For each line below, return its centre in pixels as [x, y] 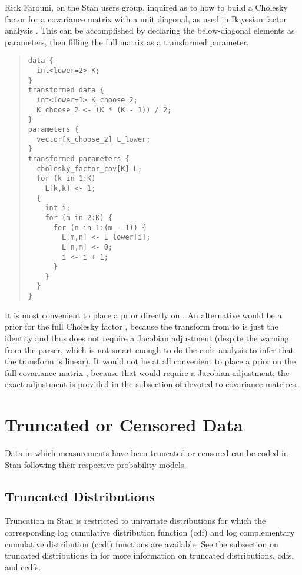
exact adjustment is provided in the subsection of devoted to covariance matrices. [152, 384]
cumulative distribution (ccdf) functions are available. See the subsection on [142, 544]
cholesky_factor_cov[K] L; [89, 169]
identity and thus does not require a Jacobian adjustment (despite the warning [147, 338]
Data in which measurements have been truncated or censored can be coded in [147, 453]
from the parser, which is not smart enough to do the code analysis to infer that [149, 349]
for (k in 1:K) [66, 179]
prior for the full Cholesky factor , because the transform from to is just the [142, 326]
